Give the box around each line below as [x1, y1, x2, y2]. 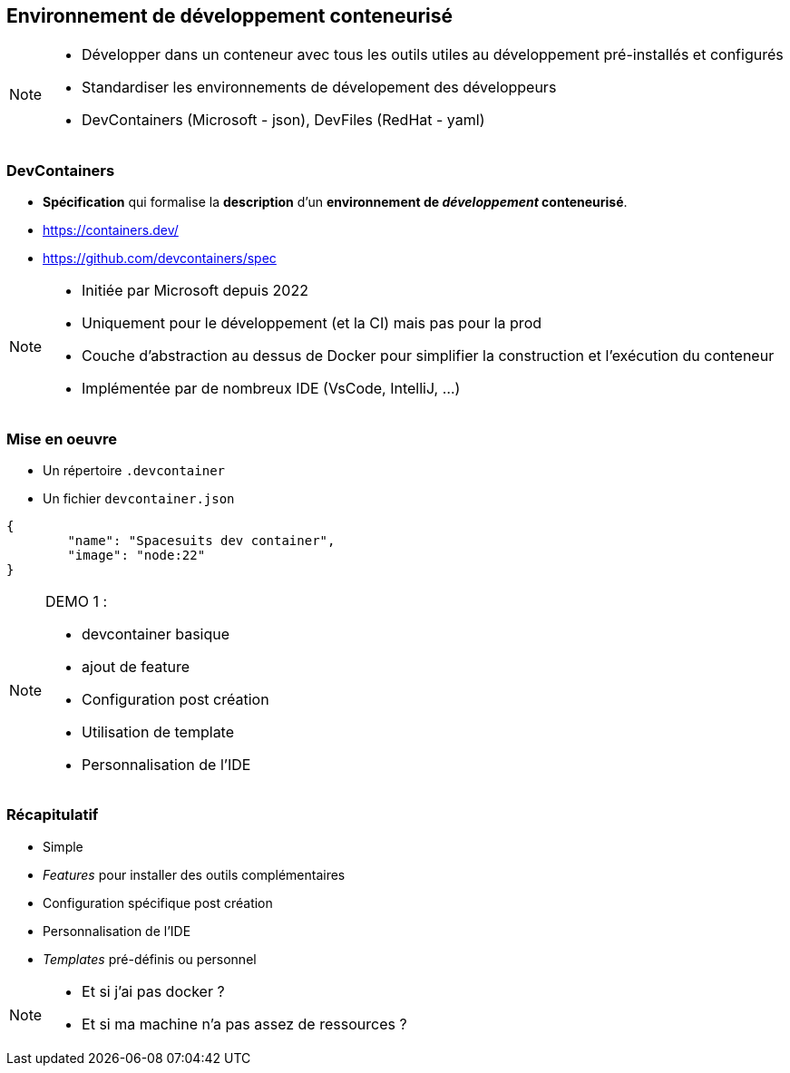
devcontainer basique [82, 624, 230, 643]
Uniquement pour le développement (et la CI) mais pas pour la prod [82, 314, 542, 333]
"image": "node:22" [67, 547, 206, 562]
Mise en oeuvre [6, 429, 118, 448]
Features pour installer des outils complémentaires [43, 866, 346, 883]
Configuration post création [82, 689, 269, 708]
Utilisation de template [82, 722, 235, 741]
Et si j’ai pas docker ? [82, 981, 225, 1000]
